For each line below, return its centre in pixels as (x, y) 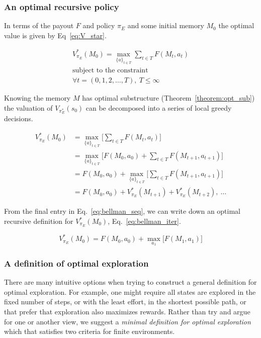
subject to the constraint (110, 71)
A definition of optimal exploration (76, 263)
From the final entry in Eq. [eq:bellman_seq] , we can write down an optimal (122, 211)
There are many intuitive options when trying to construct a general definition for (130, 282)
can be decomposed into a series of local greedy (159, 107)
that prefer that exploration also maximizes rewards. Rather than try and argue (127, 311)
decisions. (19, 118)
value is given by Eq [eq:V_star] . (55, 35)
